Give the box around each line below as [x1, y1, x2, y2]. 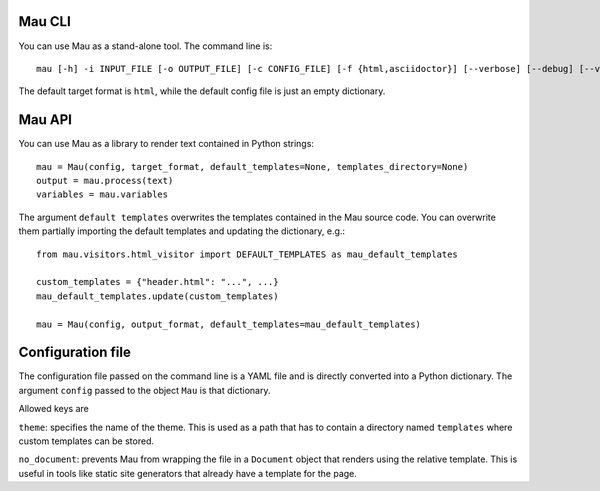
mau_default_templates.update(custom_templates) [36, 290, 279, 302]
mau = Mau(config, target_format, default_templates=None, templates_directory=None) [36, 161, 469, 172]
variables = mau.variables [36, 189, 169, 200]
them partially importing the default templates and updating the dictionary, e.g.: [18, 225, 345, 237]
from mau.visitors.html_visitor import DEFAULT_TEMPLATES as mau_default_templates [36, 248, 459, 260]
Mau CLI [18, 13, 72, 30]
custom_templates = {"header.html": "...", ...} [36, 276, 279, 288]
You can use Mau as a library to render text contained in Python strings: [18, 138, 315, 150]
